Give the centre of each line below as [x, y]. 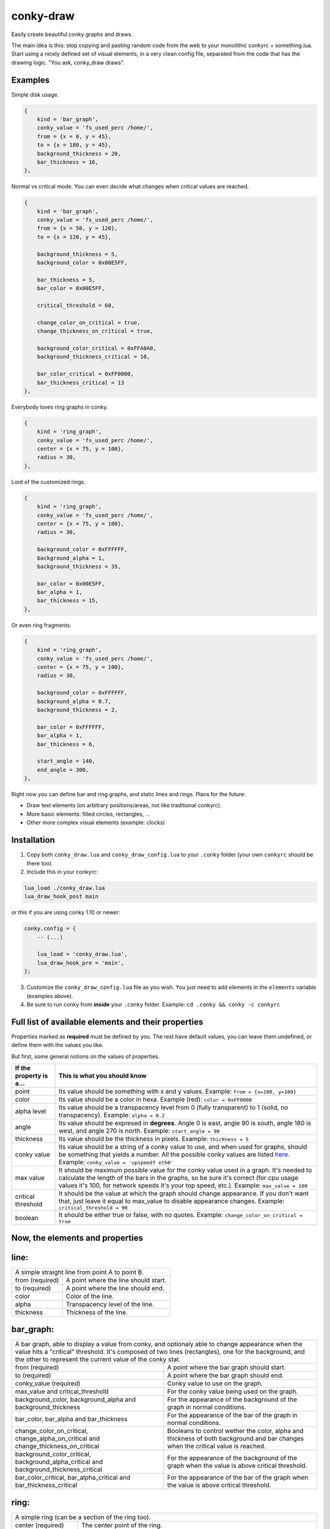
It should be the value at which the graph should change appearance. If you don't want [183, 1194]
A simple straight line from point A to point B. [79, 1272]
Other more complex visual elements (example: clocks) [96, 823]
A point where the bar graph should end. [226, 1375]
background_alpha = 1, [71, 558]
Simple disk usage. [35, 94]
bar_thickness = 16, [68, 162]
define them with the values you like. [57, 1045]
